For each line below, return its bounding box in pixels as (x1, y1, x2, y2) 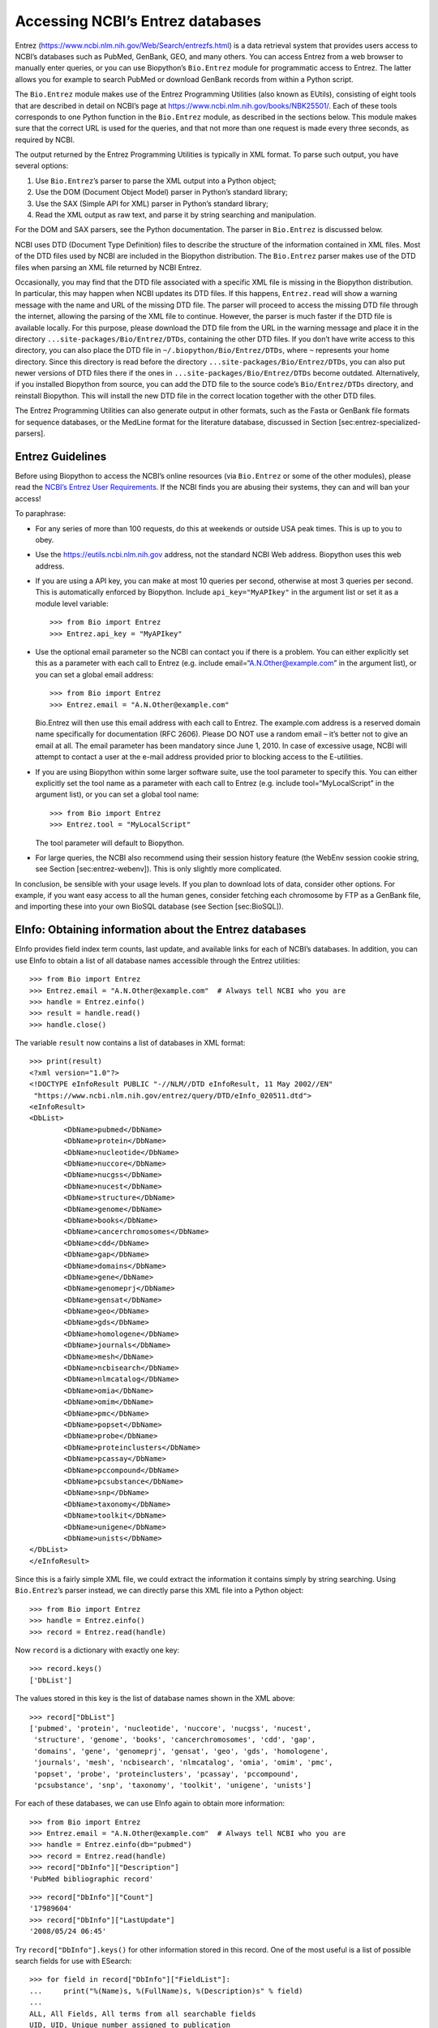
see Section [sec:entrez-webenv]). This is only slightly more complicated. (35, 864, 282, 874)
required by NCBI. (15, 135, 75, 144)
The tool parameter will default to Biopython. (35, 838, 185, 848)
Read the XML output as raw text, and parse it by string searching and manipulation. (35, 210, 316, 220)
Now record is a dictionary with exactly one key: (15, 1645, 180, 1655)
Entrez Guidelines (15, 449, 107, 463)
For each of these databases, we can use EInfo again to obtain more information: (15, 1798, 286, 1808)
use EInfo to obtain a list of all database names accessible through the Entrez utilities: (15, 956, 300, 965)
